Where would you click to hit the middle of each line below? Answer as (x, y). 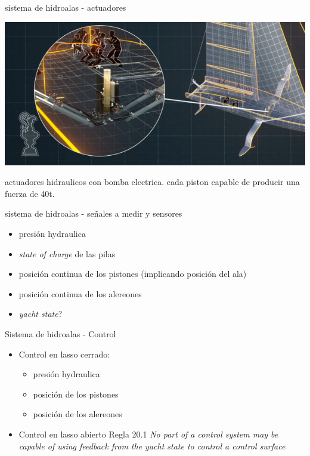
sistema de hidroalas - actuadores (66, 7)
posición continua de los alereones (80, 293)
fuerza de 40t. (30, 193)
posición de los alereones (77, 414)
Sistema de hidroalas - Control (61, 334)
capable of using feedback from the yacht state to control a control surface (152, 446)
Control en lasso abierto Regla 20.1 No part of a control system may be (148, 434)
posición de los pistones (76, 394)
